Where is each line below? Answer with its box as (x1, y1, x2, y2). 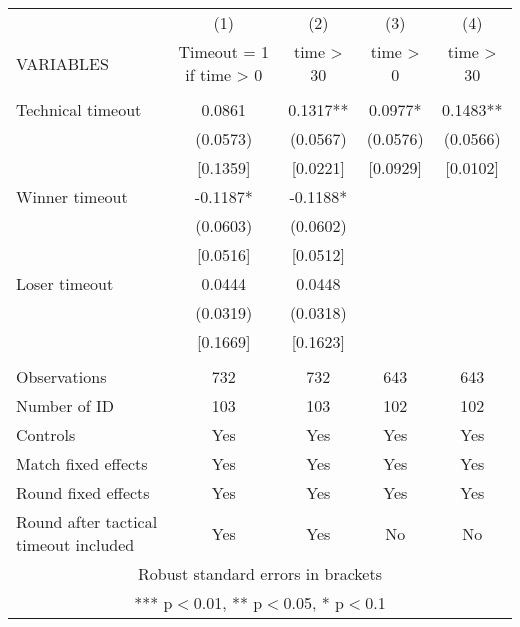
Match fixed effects (16, 452, 148, 475)
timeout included (16, 533, 135, 556)
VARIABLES (16, 51, 109, 75)
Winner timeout (16, 185, 128, 208)
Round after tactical (16, 510, 158, 533)
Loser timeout (16, 272, 114, 295)
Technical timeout (16, 98, 142, 121)
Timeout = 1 (178, 40, 270, 63)
